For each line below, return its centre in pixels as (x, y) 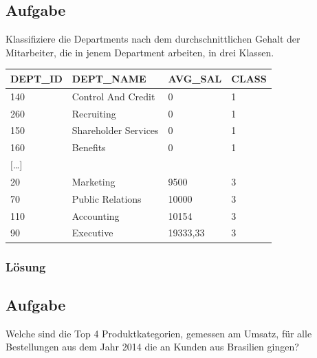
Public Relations (107, 198)
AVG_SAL (195, 78)
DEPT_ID (36, 78)
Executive (92, 233)
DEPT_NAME (109, 78)
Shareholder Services (115, 130)
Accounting (96, 215)
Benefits (89, 147)
